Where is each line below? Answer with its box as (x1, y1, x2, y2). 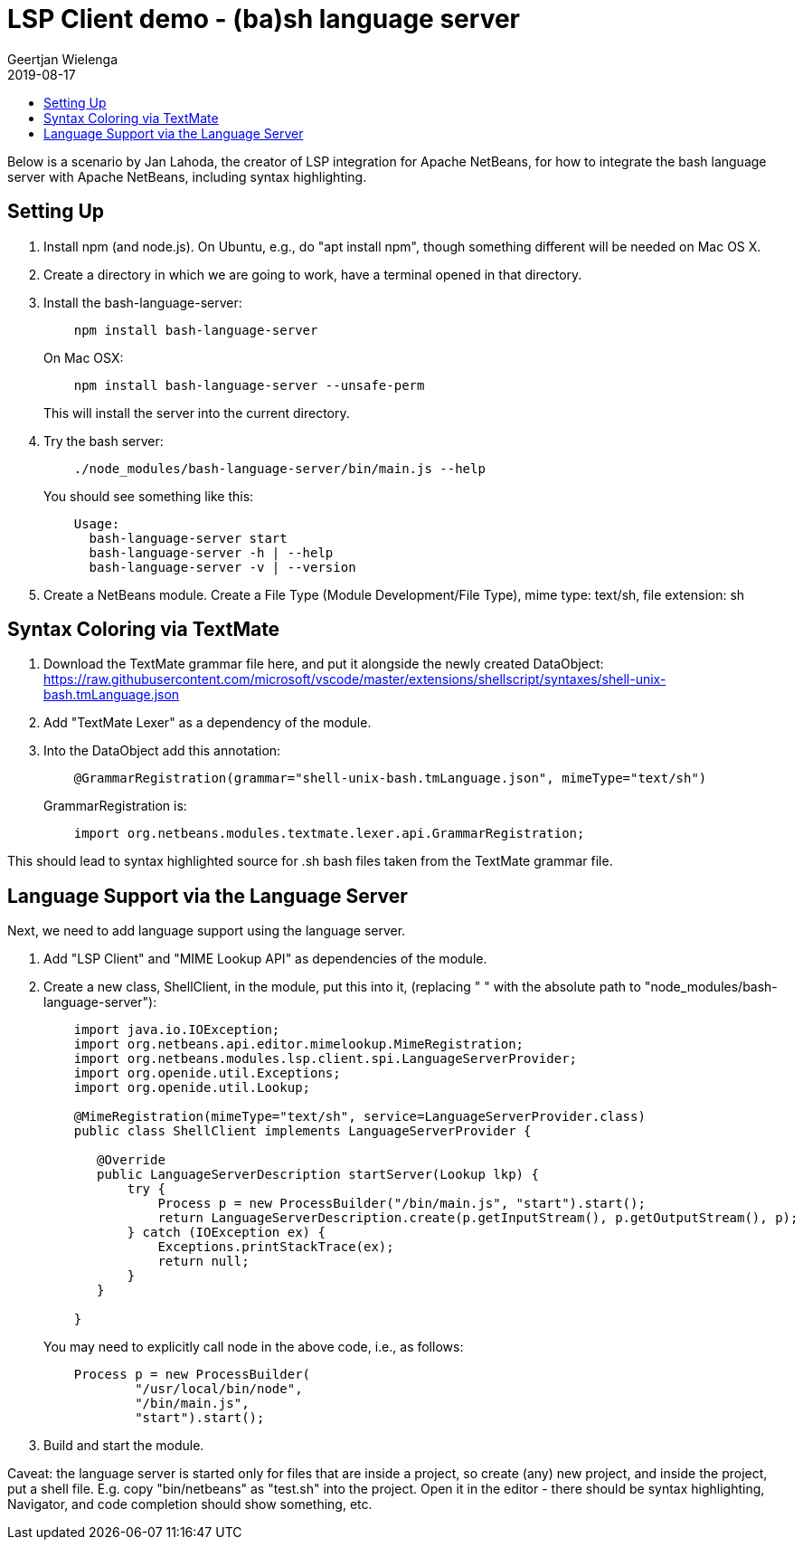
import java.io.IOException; (73, 1022, 280, 1038)
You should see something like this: (43, 488, 254, 504)
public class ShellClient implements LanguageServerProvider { (73, 1124, 532, 1139)
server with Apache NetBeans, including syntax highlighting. (7, 168, 367, 185)
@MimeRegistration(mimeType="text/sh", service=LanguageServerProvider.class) (73, 1109, 646, 1125)
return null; (157, 1254, 250, 1269)
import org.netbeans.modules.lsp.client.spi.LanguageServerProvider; (73, 1051, 578, 1067)
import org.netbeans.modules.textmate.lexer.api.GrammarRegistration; (73, 826, 585, 841)
